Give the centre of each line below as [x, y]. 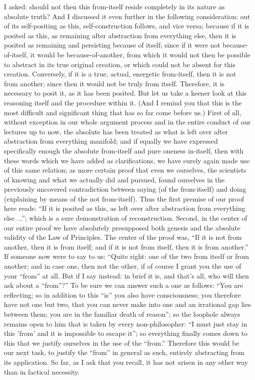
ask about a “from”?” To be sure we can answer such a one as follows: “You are [124, 285]
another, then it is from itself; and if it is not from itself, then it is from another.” [126, 246]
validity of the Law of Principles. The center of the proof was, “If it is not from [123, 237]
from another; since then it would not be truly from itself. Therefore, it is [114, 83]
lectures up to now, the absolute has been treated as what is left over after [116, 131]
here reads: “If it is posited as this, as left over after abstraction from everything [125, 208]
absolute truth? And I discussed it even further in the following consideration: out [127, 16]
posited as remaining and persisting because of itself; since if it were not [112, 45]
